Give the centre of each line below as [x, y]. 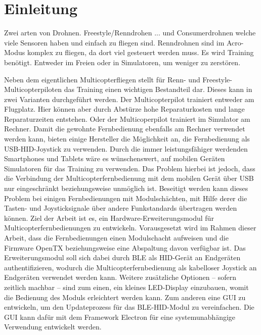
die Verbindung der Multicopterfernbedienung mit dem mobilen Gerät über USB [129, 178]
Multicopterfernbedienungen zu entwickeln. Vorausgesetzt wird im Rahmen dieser [130, 228]
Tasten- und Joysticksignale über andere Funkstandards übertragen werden [121, 208]
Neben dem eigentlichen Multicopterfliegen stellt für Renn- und [102, 79]
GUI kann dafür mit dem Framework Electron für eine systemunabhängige [120, 317]
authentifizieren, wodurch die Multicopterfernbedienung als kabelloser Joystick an [130, 267]
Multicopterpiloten [33, 89]
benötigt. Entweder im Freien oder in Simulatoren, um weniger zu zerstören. [122, 62]
